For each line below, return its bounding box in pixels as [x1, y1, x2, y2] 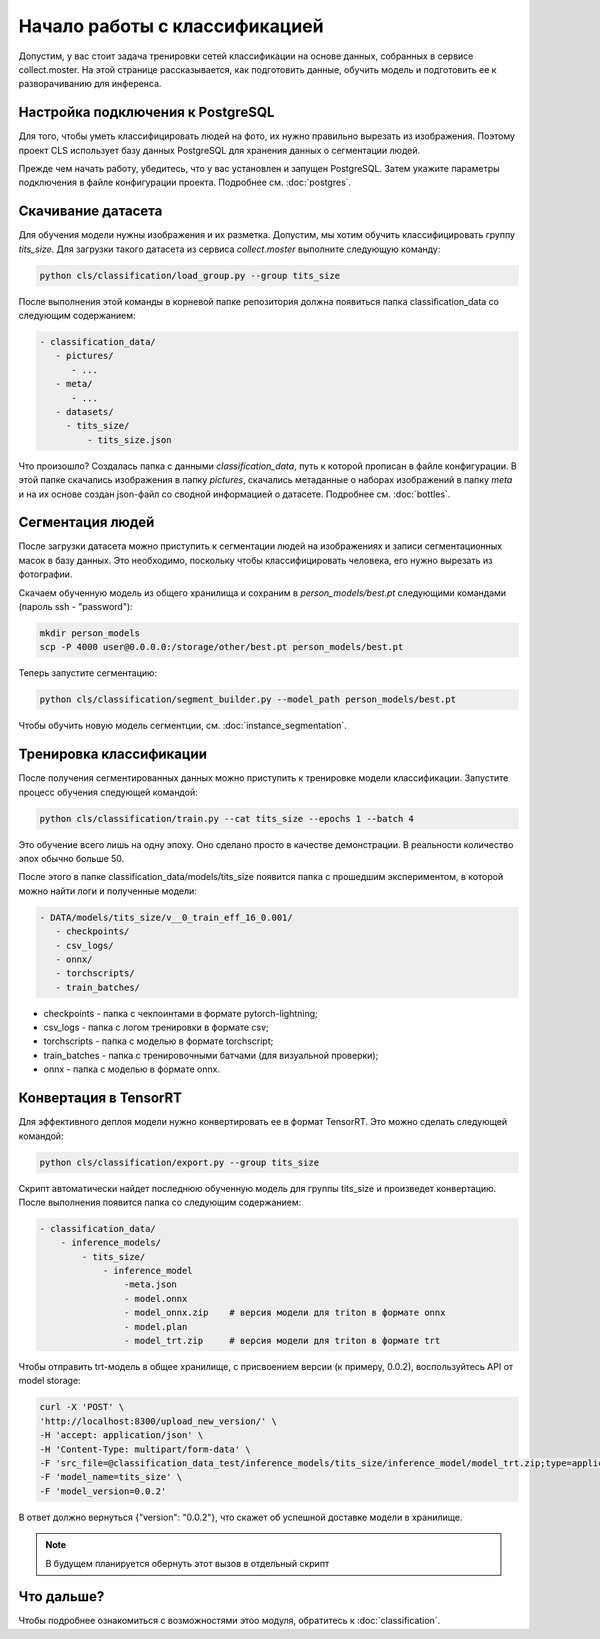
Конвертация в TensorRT [18, 1090, 182, 1107]
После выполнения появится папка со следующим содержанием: [18, 1196, 302, 1208]
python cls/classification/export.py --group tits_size [39, 1156, 320, 1168]
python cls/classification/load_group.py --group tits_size [39, 270, 341, 281]
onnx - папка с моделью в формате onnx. [43, 1063, 220, 1075]
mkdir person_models [39, 628, 140, 639]
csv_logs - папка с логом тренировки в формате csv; [43, 1021, 269, 1034]
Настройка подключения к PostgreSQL [18, 104, 275, 121]
